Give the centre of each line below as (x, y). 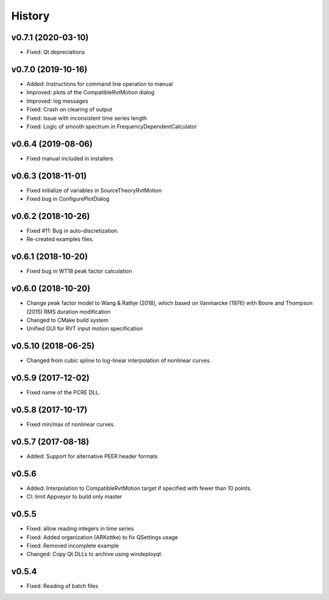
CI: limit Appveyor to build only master (74, 497)
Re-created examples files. (60, 239)
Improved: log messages (57, 101)
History (30, 16)
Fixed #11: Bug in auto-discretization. (73, 231)
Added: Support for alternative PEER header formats (92, 456)
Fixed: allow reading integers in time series (80, 529)
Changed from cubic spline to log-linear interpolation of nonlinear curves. (119, 361)
